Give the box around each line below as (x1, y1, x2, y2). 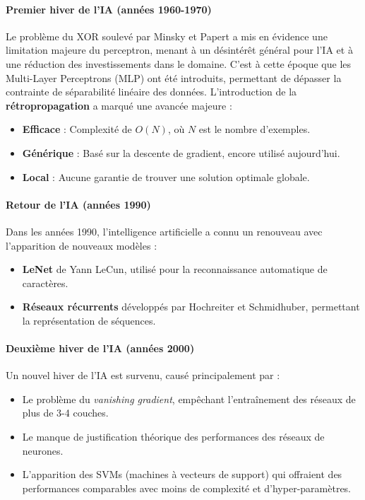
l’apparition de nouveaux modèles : (6, 238, 157, 252)
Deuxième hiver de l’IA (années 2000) (6, 341, 195, 356)
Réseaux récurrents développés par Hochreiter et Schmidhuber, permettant (22, 299, 360, 314)
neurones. (22, 443, 64, 458)
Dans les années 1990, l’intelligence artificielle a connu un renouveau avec (6, 223, 323, 238)
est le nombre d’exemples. (198, 122, 311, 136)
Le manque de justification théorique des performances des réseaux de (22, 429, 325, 444)
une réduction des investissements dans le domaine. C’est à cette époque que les (6, 56, 352, 71)
